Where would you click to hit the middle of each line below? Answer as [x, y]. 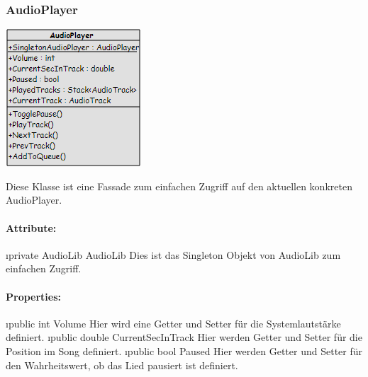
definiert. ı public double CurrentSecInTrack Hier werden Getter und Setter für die [184, 337]
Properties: [34, 296]
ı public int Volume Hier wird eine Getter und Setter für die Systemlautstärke [173, 323]
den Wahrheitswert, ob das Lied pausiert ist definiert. [122, 365]
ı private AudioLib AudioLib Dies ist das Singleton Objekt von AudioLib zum [173, 254]
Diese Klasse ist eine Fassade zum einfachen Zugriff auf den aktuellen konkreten [179, 186]
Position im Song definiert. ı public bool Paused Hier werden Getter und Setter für [184, 350]
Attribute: [31, 227]
